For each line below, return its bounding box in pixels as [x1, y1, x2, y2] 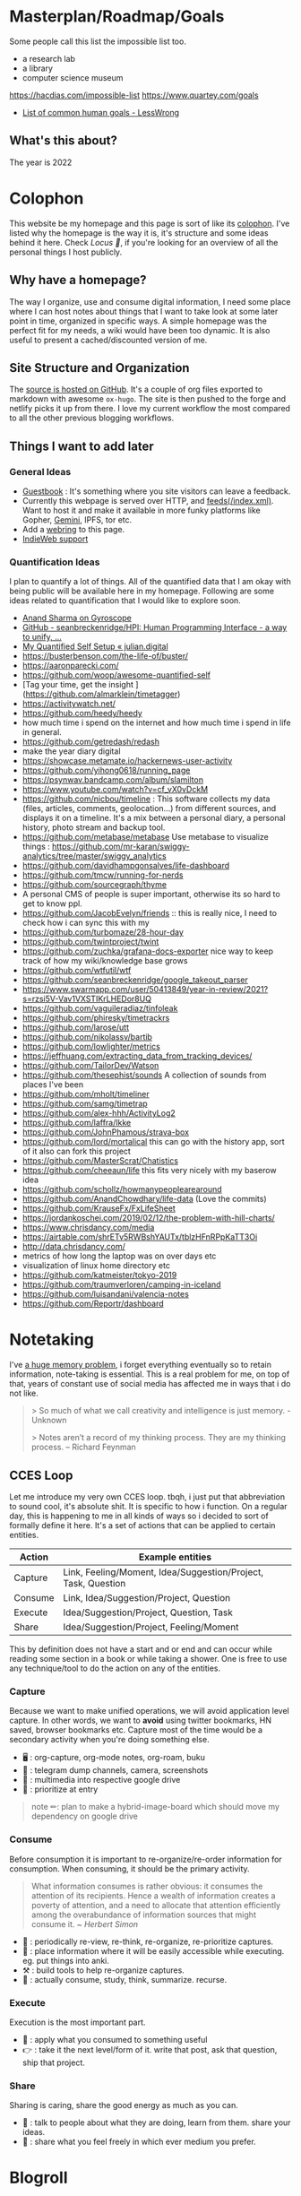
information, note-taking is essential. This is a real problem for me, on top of [9, 1369, 290, 1379]
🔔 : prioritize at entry [21, 1784, 99, 1794]
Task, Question [62, 1578, 126, 1590]
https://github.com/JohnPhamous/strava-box [21, 1127, 190, 1137]
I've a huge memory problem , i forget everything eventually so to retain [9, 1360, 271, 1370]
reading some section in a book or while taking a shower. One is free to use [9, 1654, 288, 1664]
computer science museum [21, 72, 124, 82]
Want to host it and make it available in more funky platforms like [21, 505, 262, 515]
